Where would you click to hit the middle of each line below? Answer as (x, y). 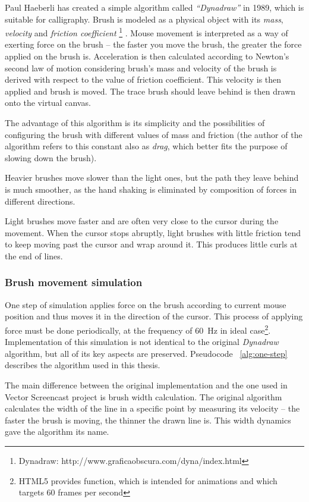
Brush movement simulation (74, 282)
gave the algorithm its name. (57, 432)
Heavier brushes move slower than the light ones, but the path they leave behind (152, 178)
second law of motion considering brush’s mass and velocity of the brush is (141, 68)
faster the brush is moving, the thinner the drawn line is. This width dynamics (148, 420)
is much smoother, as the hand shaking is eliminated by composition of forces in (151, 189)
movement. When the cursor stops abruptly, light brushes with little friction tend (153, 232)
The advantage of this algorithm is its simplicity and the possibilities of (135, 123)
